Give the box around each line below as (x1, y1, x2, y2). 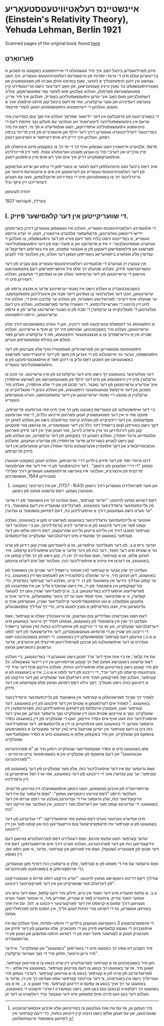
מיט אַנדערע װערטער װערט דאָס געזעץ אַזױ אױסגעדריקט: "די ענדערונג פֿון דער (5, 816, 145, 822)
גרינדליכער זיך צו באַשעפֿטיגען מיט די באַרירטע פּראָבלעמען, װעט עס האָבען (5, 173, 141, 179)
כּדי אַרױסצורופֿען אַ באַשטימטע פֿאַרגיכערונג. (5, 866, 84, 872)
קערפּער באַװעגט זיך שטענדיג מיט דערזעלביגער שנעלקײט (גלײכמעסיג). (5, 533, 133, 538)
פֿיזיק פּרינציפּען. (5, 448, 34, 454)
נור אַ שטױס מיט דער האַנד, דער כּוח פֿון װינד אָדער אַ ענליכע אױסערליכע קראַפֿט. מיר (5, 547, 157, 553)
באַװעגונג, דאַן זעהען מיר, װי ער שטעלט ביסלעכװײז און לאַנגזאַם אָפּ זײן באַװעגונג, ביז (5, 572, 156, 578)
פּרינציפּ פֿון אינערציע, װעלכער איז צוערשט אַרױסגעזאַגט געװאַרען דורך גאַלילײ (5, 468, 143, 473)
